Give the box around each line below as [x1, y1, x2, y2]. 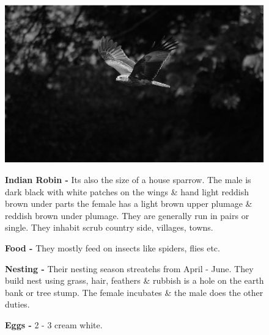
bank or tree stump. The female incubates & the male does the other [5, 286, 263, 298]
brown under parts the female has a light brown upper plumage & [5, 197, 252, 210]
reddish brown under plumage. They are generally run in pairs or [5, 209, 249, 222]
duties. [5, 298, 30, 311]
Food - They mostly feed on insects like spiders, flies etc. [5, 242, 220, 254]
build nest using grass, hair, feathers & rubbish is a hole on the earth [5, 274, 264, 287]
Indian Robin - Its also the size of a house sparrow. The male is [5, 173, 251, 186]
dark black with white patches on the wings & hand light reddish [5, 185, 249, 198]
